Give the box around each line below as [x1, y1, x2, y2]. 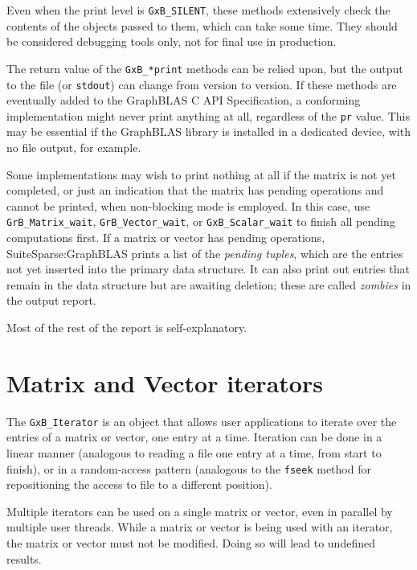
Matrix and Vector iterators [6, 366, 323, 399]
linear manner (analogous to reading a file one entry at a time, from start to [6, 444, 382, 461]
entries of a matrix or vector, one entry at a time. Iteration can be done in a [6, 429, 382, 445]
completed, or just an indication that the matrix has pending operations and [6, 182, 384, 199]
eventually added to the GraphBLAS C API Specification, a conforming [6, 92, 361, 109]
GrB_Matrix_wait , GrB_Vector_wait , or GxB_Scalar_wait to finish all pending [6, 213, 395, 230]
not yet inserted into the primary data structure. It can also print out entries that [6, 260, 410, 277]
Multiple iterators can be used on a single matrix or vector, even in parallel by [6, 502, 393, 519]
